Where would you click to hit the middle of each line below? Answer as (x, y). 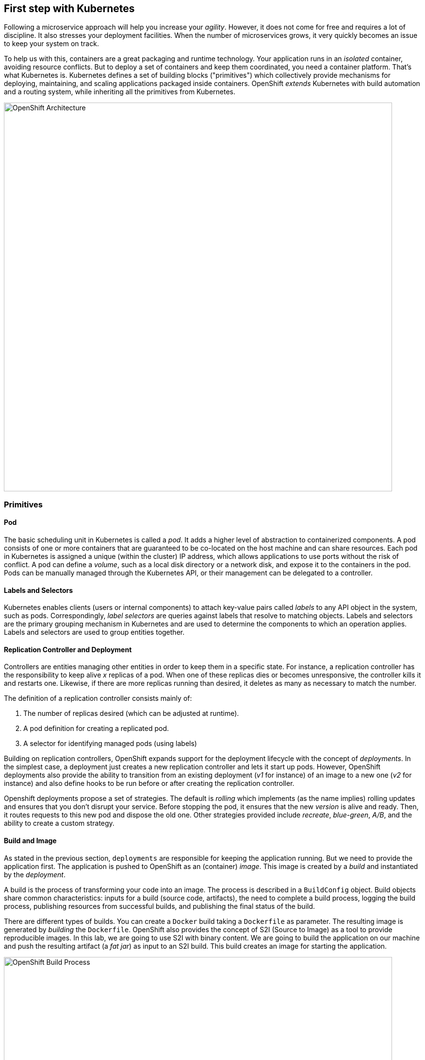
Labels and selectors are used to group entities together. (94, 632)
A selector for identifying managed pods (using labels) (110, 744)
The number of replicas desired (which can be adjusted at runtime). (131, 713)
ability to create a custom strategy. (59, 823)
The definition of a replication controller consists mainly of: (98, 698)
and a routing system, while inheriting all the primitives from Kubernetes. (120, 92)
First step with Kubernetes (69, 9)
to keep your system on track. (51, 44)
